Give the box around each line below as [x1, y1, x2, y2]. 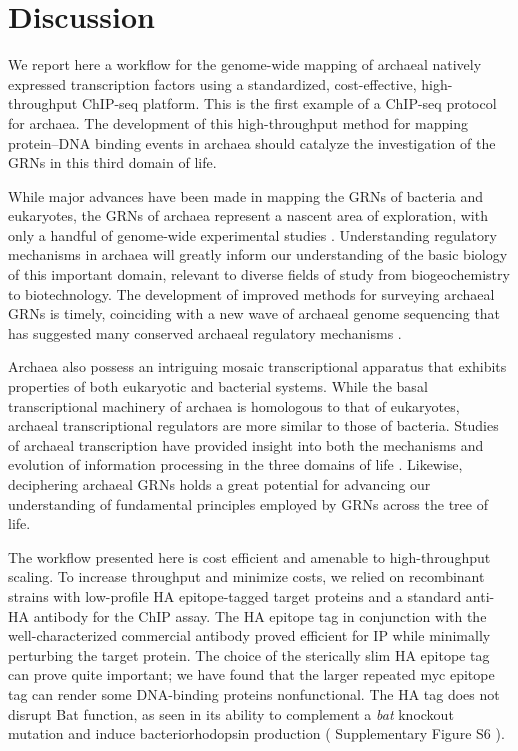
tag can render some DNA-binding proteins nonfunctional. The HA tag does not [8, 683, 500, 704]
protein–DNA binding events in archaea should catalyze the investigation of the [8, 132, 496, 153]
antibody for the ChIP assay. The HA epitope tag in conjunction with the [33, 605, 487, 626]
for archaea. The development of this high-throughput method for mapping [8, 112, 468, 133]
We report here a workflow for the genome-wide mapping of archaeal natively [8, 54, 482, 75]
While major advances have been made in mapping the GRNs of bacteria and [8, 185, 483, 206]
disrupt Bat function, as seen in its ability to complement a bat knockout [8, 703, 454, 724]
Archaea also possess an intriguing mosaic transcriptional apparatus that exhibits [8, 356, 507, 377]
